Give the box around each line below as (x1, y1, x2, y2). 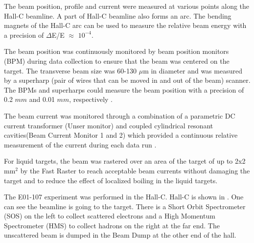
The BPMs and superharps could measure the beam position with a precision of (4, 84, 244, 95)
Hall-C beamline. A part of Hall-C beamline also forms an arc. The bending (4, 10, 231, 21)
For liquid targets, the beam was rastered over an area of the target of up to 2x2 (4, 156, 246, 166)
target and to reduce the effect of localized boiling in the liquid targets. (4, 175, 218, 185)
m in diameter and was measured (143, 65, 242, 75)
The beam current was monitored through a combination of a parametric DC (4, 110, 235, 121)
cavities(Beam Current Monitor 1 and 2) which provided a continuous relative (4, 130, 238, 140)
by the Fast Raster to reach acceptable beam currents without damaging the (20, 165, 250, 175)
